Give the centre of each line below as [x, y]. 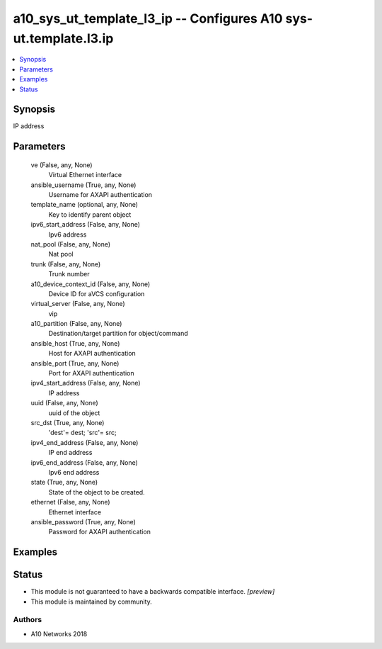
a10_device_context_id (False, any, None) [91, 284]
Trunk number [69, 274]
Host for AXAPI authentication [92, 354]
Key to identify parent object [90, 214]
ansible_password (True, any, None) [83, 521]
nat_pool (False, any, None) [71, 244]
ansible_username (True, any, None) [83, 185]
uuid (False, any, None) [64, 403]
